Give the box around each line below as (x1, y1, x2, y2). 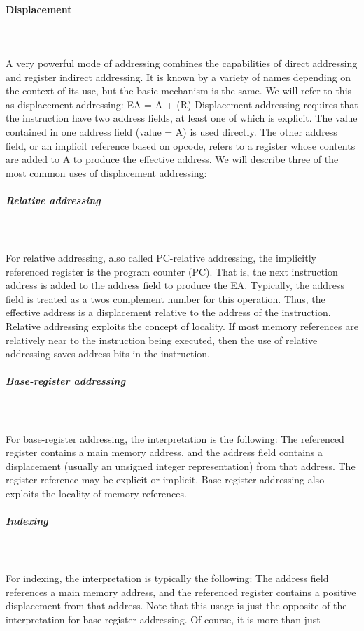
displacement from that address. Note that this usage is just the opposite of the (6, 598, 347, 613)
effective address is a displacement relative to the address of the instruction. (6, 305, 331, 320)
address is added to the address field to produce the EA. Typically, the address (6, 278, 344, 292)
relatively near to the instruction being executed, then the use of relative (6, 332, 318, 347)
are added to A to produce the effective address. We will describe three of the (6, 152, 339, 166)
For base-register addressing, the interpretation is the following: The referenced (6, 431, 344, 446)
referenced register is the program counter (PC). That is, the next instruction (6, 264, 338, 278)
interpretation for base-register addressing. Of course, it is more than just (6, 612, 321, 627)
